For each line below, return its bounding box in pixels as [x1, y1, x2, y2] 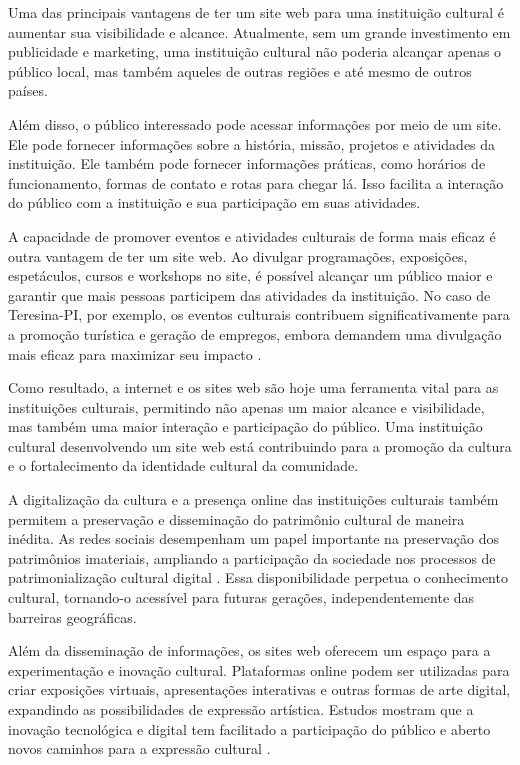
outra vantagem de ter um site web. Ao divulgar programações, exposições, [8, 245, 468, 266]
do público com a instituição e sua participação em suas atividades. [8, 192, 421, 213]
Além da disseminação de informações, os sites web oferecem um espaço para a [8, 640, 491, 661]
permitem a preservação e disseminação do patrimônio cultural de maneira [8, 508, 465, 529]
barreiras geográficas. [8, 606, 137, 627]
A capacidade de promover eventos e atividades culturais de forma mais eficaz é [8, 225, 496, 246]
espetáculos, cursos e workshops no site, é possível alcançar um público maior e [8, 265, 493, 286]
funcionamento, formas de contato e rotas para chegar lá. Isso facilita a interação [8, 172, 504, 193]
